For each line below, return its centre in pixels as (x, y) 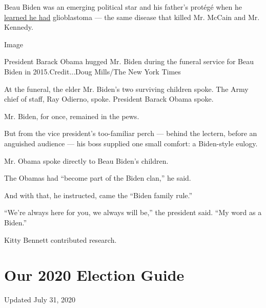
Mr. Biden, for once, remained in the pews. (72, 116)
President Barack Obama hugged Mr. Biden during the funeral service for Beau (129, 61)
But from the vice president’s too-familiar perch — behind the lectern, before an (131, 133)
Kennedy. (19, 27)
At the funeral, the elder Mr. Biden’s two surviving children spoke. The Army (126, 89)
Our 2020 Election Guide (94, 275)
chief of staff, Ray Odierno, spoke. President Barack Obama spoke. (109, 99)
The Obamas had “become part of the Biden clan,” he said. (98, 178)
